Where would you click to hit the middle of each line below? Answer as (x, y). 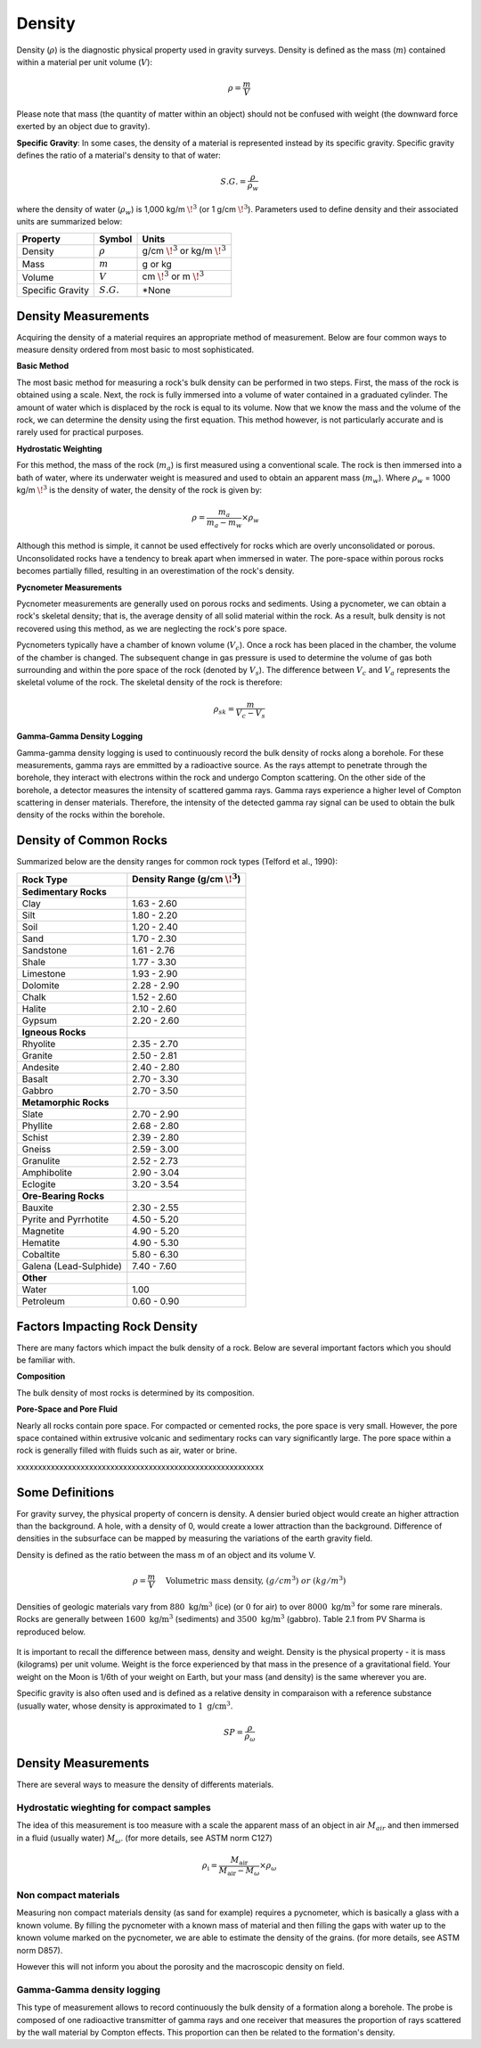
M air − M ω (239, 1872)
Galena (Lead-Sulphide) (72, 1266)
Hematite (41, 1243)
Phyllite (37, 1126)
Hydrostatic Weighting (59, 448)
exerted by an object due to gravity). (83, 127)
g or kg (157, 265)
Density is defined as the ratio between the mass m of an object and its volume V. (166, 1554)
